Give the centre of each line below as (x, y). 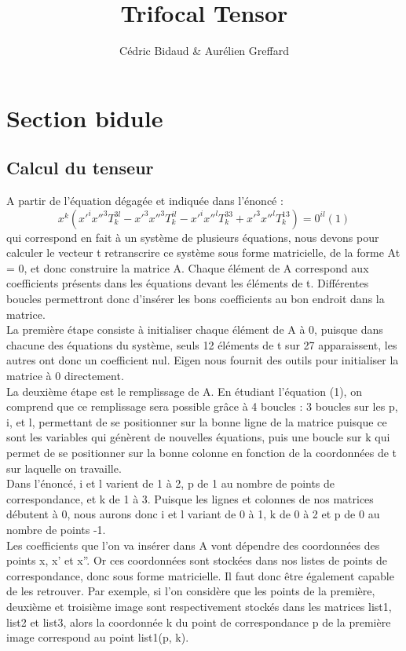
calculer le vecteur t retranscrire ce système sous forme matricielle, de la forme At (203, 252)
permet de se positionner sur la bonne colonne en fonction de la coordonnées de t (202, 453)
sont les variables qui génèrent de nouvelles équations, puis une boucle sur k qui (198, 437)
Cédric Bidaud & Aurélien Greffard (204, 51)
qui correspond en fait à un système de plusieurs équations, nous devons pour (193, 237)
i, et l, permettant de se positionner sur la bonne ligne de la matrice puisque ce (197, 421)
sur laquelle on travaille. (64, 468)
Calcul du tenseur (80, 168)
